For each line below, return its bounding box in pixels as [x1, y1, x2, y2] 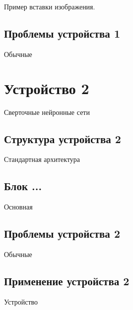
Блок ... [4, 178, 42, 194]
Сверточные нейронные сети [4, 106, 90, 117]
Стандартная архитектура [4, 154, 80, 164]
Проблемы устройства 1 [4, 25, 120, 41]
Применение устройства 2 [4, 273, 130, 288]
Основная [4, 202, 33, 212]
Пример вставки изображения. [4, 1, 95, 11]
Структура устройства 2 [4, 131, 121, 146]
